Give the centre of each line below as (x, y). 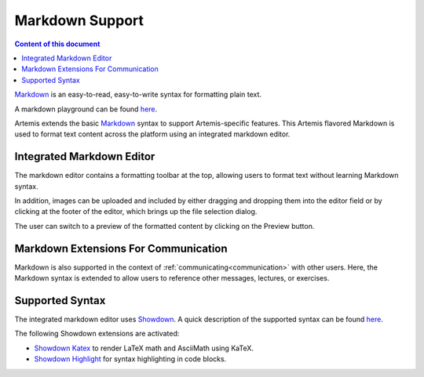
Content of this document (57, 44)
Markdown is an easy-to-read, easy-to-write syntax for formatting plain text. (138, 95)
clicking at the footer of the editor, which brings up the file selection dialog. (136, 212)
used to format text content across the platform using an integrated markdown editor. (152, 134)
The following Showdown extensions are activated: (97, 334)
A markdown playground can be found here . (86, 109)
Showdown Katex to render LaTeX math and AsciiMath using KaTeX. (144, 348)
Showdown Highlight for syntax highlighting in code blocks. (130, 359)
